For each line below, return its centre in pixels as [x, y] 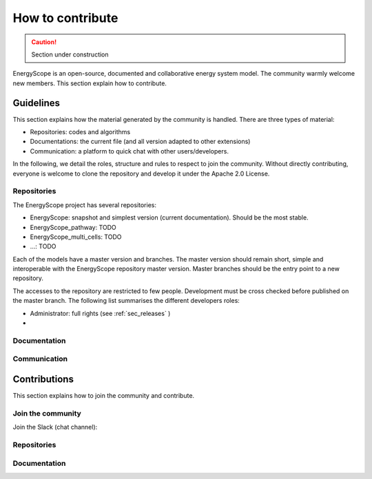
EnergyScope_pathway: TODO [73, 227]
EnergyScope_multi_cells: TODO [76, 237]
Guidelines [36, 103]
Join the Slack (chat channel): [55, 427]
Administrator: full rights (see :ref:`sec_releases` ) [100, 313]
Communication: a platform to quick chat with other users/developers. [129, 151]
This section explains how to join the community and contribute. [104, 396]
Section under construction [70, 54]
